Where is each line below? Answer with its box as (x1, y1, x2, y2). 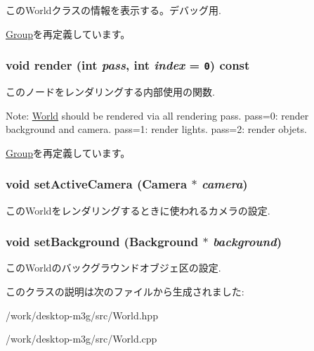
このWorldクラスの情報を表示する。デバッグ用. (6, 3, 222, 17)
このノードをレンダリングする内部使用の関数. (6, 84, 215, 98)
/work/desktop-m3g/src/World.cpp (6, 331, 157, 346)
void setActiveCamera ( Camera (6, 175, 188, 193)
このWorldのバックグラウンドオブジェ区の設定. (6, 260, 221, 275)
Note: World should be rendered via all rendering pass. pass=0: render (6, 108, 309, 122)
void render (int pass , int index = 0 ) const (6, 56, 250, 74)
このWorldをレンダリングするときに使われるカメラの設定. (6, 203, 270, 217)
